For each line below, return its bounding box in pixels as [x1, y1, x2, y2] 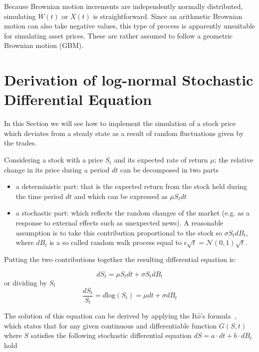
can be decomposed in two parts [120, 164, 219, 174]
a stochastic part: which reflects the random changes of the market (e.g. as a [15, 207, 250, 218]
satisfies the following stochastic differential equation [30, 330, 192, 340]
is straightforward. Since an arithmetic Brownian [93, 10, 243, 21]
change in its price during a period [4, 164, 110, 174]
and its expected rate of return [114, 154, 208, 165]
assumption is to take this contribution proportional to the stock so [15, 227, 223, 237]
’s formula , [200, 310, 237, 321]
